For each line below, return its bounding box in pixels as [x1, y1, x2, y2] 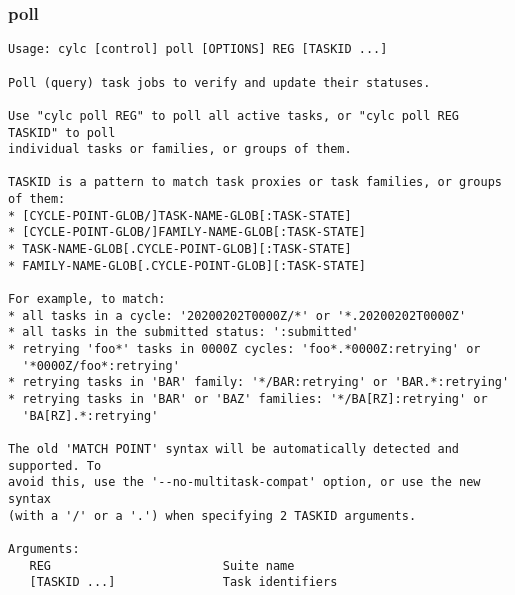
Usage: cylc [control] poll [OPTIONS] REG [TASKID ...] [8, 42, 388, 57]
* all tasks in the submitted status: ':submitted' [8, 325, 359, 340]
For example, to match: [8, 292, 166, 307]
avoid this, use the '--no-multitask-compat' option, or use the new [8, 475, 481, 490]
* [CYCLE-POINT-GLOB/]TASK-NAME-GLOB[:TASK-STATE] [8, 208, 352, 223]
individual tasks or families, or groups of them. [8, 142, 352, 157]
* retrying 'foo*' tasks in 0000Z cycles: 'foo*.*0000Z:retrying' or [8, 342, 481, 357]
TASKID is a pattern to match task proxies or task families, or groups [8, 175, 502, 190]
